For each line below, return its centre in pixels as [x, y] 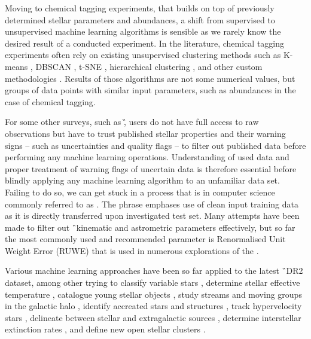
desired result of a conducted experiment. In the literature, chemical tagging [145, 43]
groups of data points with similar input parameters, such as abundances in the [150, 90]
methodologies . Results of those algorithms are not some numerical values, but [150, 78]
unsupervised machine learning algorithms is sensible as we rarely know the [143, 31]
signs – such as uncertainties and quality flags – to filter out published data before [155, 145]
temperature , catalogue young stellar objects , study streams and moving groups [153, 294]
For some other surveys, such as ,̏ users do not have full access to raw [132, 122]
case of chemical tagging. [50, 101]
